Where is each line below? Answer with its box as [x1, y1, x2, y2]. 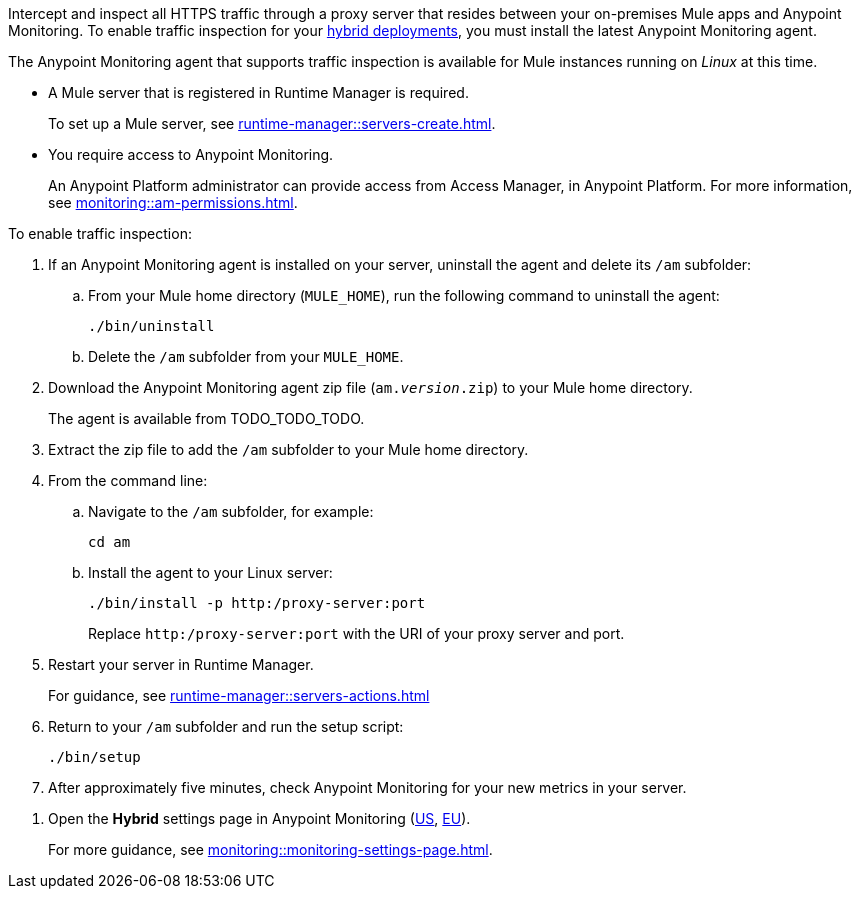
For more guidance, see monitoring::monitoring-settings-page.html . [48, 841, 493, 858]
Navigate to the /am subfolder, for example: [88, 503, 374, 520]
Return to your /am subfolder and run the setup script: [48, 718, 404, 735]
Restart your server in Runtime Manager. [48, 656, 314, 673]
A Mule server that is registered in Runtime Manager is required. [48, 84, 469, 101]
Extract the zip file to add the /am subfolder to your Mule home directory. [48, 441, 529, 458]
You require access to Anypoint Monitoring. [48, 146, 334, 163]
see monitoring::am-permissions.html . [48, 194, 298, 211]
